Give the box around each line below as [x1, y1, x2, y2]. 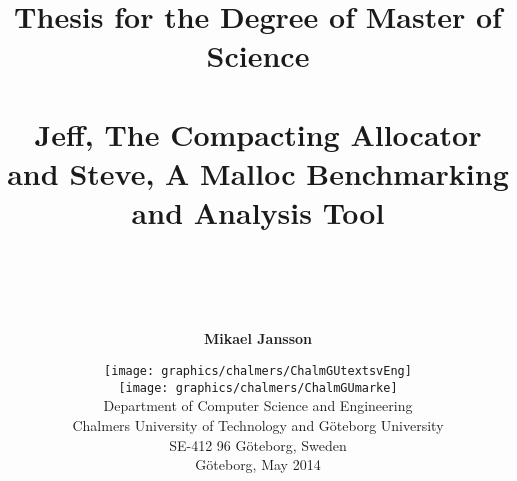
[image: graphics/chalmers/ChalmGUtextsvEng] [104, 364, 412, 379]
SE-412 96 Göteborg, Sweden [169, 434, 347, 455]
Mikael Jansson [203, 328, 313, 349]
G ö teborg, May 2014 [195, 454, 321, 475]
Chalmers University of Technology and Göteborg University [72, 414, 444, 435]
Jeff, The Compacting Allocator [34, 113, 482, 154]
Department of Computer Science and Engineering [103, 395, 413, 416]
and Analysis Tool [131, 192, 385, 233]
